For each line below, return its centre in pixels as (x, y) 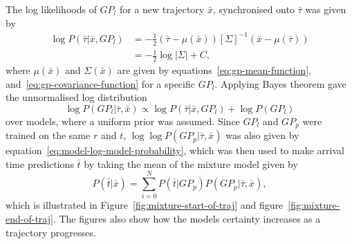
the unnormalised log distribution (76, 97)
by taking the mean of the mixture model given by (191, 163)
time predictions (40, 163)
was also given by (262, 135)
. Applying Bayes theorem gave (280, 83)
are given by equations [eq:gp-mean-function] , (214, 69)
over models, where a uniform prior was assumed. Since (123, 121)
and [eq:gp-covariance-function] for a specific (100, 83)
